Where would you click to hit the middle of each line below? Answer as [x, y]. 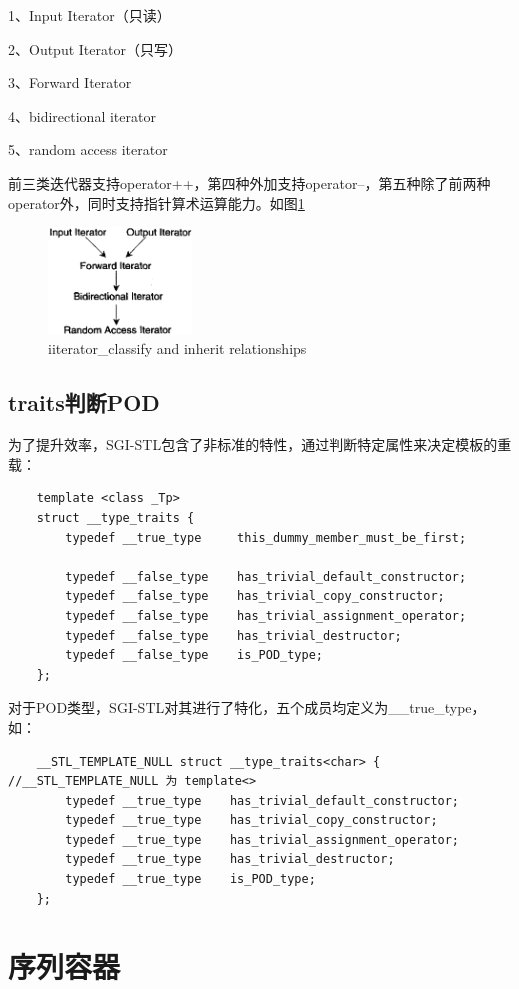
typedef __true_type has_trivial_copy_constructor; [251, 820]
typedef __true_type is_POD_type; [190, 879]
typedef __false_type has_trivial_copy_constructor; [255, 596]
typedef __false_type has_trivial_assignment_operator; [266, 615]
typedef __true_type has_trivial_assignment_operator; [262, 839]
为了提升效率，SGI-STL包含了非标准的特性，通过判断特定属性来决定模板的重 [260, 444]
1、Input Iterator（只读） [89, 15]
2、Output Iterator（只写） [95, 48]
